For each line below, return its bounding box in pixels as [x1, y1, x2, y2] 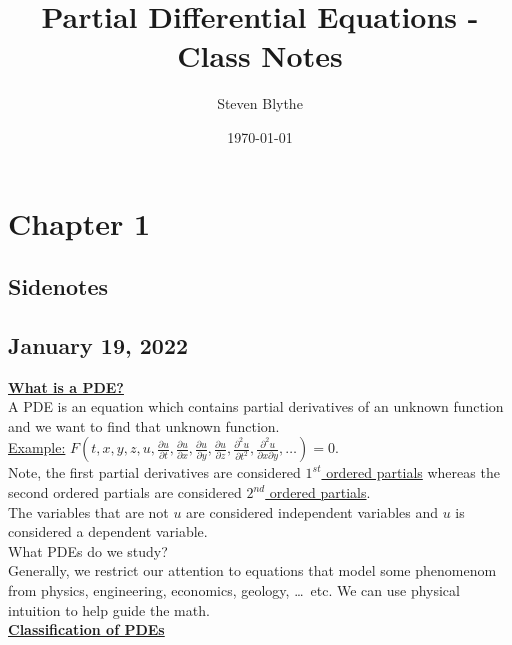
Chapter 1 [8, 202, 151, 243]
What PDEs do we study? [8, 540, 168, 561]
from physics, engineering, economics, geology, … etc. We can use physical [8, 580, 460, 601]
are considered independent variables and [186, 501, 439, 522]
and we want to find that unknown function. [8, 415, 280, 436]
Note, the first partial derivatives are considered [8, 462, 301, 483]
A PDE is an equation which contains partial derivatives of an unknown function [8, 396, 504, 417]
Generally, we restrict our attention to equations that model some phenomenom [8, 560, 497, 581]
